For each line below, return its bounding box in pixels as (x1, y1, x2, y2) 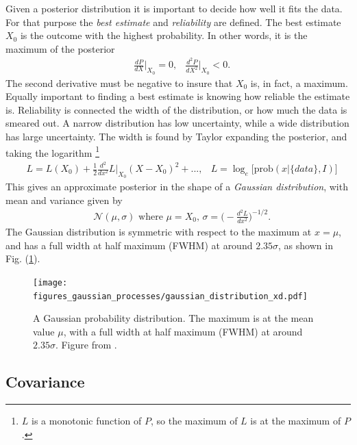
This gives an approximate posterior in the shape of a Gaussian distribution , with (5, 179, 348, 194)
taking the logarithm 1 (5, 143, 99, 160)
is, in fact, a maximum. (250, 75, 348, 90)
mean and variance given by (5, 192, 123, 207)
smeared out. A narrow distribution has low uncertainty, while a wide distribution (5, 116, 349, 130)
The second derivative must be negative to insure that (5, 75, 233, 90)
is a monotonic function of (32, 414, 142, 428)
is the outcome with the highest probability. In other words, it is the (20, 28, 308, 42)
